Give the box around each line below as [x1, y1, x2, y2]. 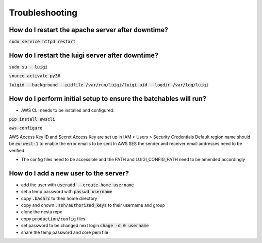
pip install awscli [9, 116, 55, 122]
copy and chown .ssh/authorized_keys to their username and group [21, 202, 165, 208]
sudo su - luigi [9, 64, 48, 70]
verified [9, 147, 24, 153]
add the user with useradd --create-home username [21, 182, 134, 188]
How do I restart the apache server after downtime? [9, 26, 168, 34]
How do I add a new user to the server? [9, 169, 129, 177]
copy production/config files [21, 216, 86, 222]
